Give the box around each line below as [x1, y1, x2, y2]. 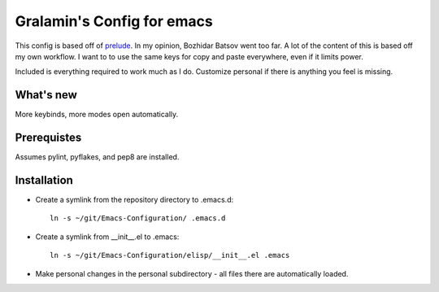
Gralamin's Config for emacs [15, 12, 213, 30]
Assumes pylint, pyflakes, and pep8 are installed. [15, 152, 180, 162]
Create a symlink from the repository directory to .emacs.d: [35, 195, 234, 205]
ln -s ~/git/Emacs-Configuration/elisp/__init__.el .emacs [50, 251, 290, 260]
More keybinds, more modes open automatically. [15, 110, 179, 120]
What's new [15, 88, 77, 102]
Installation [15, 173, 73, 187]
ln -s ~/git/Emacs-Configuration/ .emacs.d [50, 214, 226, 223]
